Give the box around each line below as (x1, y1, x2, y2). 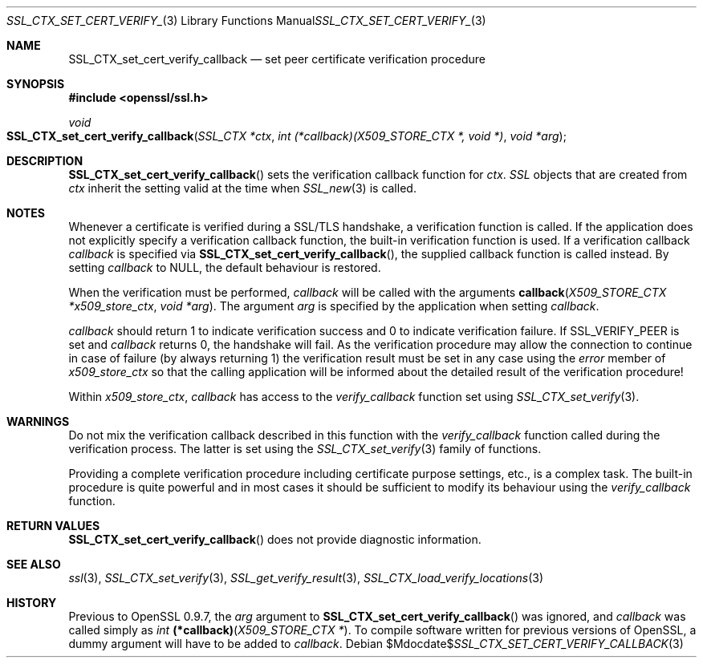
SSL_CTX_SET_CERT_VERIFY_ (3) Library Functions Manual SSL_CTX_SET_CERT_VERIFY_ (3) (6, 14, 486, 27)
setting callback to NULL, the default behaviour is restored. (68, 261, 381, 274)
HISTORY (6, 596, 57, 609)
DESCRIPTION (6, 154, 83, 168)
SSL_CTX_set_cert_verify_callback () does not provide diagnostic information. (68, 532, 482, 546)
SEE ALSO (6, 557, 61, 571)
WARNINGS (6, 415, 70, 428)
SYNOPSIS (6, 77, 65, 91)
